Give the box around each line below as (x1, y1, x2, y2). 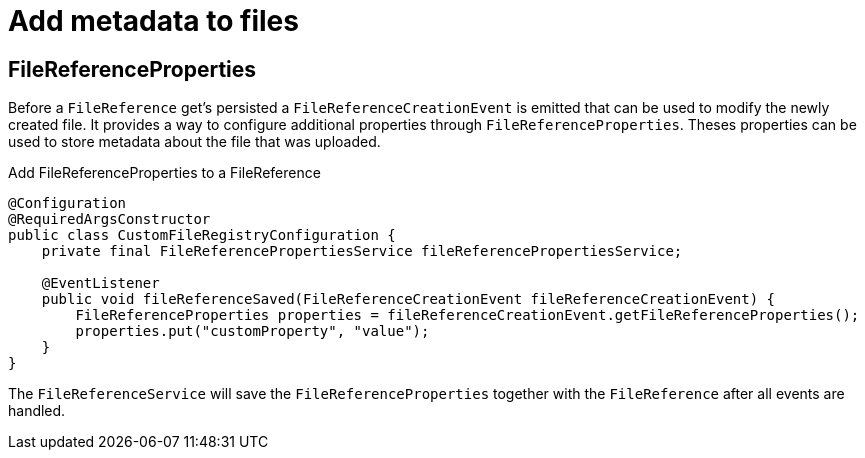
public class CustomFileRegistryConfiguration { (8, 227, 396, 244)
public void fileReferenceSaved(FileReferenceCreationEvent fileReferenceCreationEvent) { (41, 291, 776, 308)
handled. (8, 402, 66, 420)
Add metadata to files (8, 4, 299, 38)
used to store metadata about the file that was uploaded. (8, 133, 381, 151)
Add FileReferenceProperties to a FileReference (8, 164, 321, 182)
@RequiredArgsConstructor (8, 211, 211, 228)
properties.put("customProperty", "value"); (75, 323, 430, 340)
